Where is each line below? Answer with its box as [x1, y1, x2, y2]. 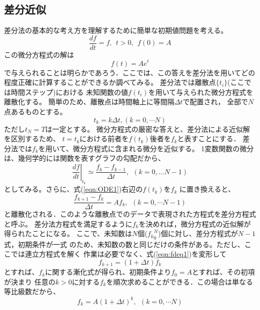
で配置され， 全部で [182, 96, 248, 107]
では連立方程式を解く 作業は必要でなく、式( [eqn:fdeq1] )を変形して [10, 249, 226, 259]
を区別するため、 [4, 133, 60, 144]
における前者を [79, 133, 129, 144]
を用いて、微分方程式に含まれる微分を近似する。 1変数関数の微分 [38, 143, 254, 153]
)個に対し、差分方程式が [158, 228, 238, 239]
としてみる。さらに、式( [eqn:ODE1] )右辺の [4, 184, 143, 194]
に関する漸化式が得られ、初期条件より [45, 267, 171, 277]
